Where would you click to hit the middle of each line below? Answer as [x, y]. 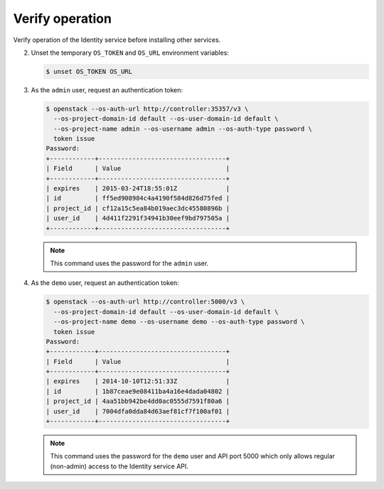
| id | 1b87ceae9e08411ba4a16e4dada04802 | [138, 391]
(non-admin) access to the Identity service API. [119, 466]
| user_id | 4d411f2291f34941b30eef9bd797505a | [138, 218]
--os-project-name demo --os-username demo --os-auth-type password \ [179, 322]
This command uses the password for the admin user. [129, 263]
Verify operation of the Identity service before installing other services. [117, 40]
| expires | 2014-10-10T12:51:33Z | [138, 381]
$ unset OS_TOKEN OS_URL [89, 71]
